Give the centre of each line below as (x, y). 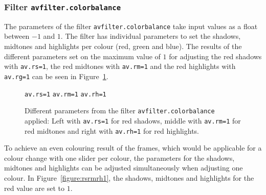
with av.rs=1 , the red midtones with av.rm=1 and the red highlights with (120, 66)
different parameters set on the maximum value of (82, 56)
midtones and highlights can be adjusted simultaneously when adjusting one (124, 168)
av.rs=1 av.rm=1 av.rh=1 (65, 94)
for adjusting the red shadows (215, 56)
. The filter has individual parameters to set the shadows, (151, 36)
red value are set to (34, 188)
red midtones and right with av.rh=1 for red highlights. (112, 130)
